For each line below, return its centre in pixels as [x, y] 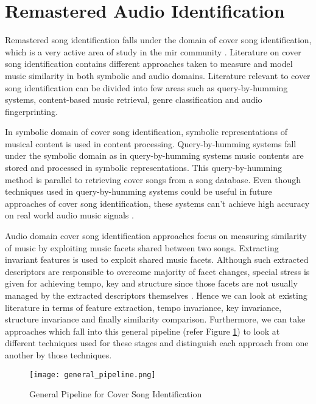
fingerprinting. [31, 111]
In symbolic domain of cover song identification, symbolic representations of [146, 132]
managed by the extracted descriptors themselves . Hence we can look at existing [156, 295]
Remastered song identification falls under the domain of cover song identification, [158, 40]
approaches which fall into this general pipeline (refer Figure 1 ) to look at [142, 331]
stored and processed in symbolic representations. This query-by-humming [143, 168]
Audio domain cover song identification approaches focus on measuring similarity [156, 236]
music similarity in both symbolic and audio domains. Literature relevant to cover [158, 75]
